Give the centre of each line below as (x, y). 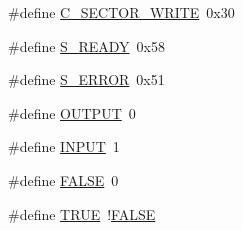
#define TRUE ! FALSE (82, 213)
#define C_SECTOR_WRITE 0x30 (121, 12)
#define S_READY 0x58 (86, 45)
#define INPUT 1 (64, 146)
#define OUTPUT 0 (72, 112)
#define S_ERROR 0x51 (86, 79)
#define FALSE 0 (63, 179)
